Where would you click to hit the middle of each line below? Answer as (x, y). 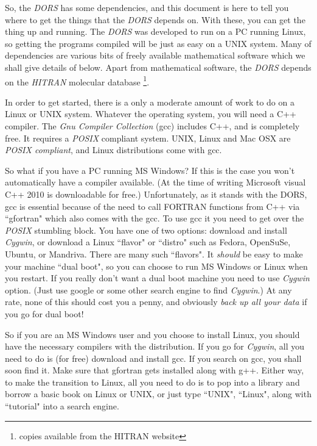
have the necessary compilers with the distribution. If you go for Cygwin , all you (155, 346)
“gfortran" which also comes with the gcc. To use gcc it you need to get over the (155, 218)
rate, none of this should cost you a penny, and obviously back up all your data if (156, 302)
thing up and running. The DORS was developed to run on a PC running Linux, (155, 31)
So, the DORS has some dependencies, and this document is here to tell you (147, 7)
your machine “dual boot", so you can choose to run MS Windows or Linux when (156, 266)
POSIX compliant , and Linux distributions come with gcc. (113, 150)
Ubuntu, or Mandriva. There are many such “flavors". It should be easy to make (154, 254)
